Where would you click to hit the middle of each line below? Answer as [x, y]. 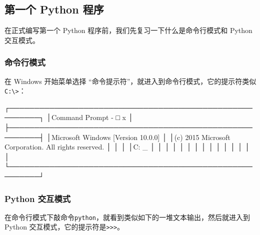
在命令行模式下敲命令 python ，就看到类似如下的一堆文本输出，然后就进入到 [127, 217]
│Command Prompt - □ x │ [90, 117]
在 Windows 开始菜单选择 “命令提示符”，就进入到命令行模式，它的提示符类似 [130, 81]
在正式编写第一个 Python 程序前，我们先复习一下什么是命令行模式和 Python [128, 30]
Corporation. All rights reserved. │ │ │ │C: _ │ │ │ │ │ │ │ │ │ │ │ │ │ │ [127, 147]
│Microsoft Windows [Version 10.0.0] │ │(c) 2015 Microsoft [138, 137]
